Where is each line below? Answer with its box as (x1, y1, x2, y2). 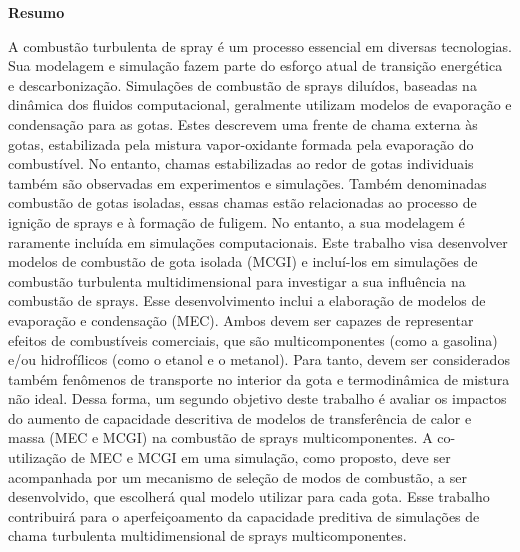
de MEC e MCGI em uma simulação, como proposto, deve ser (70, 447, 451, 468)
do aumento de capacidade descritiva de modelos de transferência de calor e (8, 407, 472, 428)
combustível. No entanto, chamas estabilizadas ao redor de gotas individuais (8, 153, 474, 174)
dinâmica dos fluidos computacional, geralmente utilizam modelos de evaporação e (8, 94, 512, 115)
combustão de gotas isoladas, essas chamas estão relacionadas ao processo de (8, 192, 477, 213)
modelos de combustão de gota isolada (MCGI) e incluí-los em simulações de (8, 251, 478, 272)
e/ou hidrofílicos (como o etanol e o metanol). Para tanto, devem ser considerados (8, 349, 510, 370)
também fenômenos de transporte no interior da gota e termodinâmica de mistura (8, 368, 510, 389)
